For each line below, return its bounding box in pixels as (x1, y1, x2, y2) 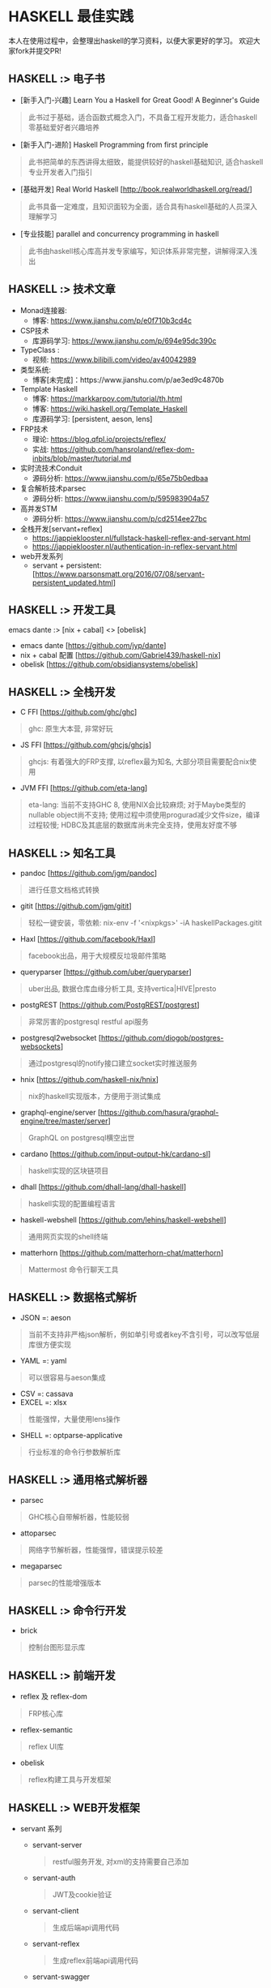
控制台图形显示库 (28, 1642, 86, 1652)
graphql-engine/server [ (19, 1108, 101, 1117)
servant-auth (32, 1873, 76, 1883)
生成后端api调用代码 (52, 1923, 120, 1933)
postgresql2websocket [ (19, 1033, 102, 1042)
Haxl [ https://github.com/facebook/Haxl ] (19, 934, 156, 943)
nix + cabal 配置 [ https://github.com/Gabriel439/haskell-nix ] (19, 651, 221, 660)
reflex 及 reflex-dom (19, 1692, 87, 1702)
